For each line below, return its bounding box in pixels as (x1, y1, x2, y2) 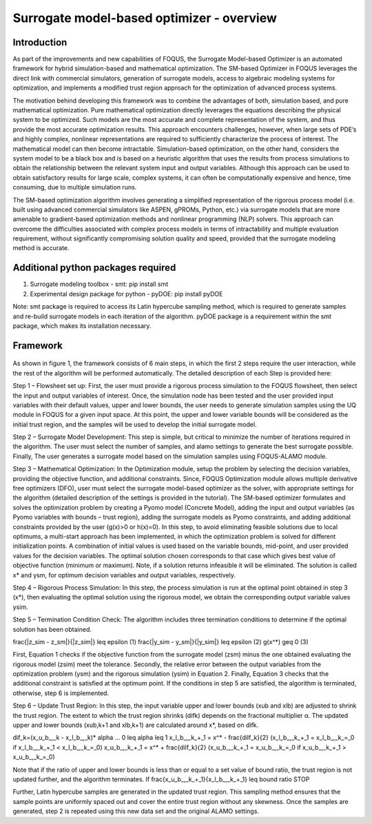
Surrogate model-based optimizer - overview (12, 10, 277, 25)
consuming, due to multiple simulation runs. (12, 183, 137, 192)
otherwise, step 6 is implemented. (12, 689, 110, 697)
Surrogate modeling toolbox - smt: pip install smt (30, 280, 169, 289)
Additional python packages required (12, 262, 176, 274)
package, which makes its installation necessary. (12, 321, 152, 330)
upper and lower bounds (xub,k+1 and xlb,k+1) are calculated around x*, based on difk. (12, 721, 259, 730)
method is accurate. (12, 244, 70, 252)
